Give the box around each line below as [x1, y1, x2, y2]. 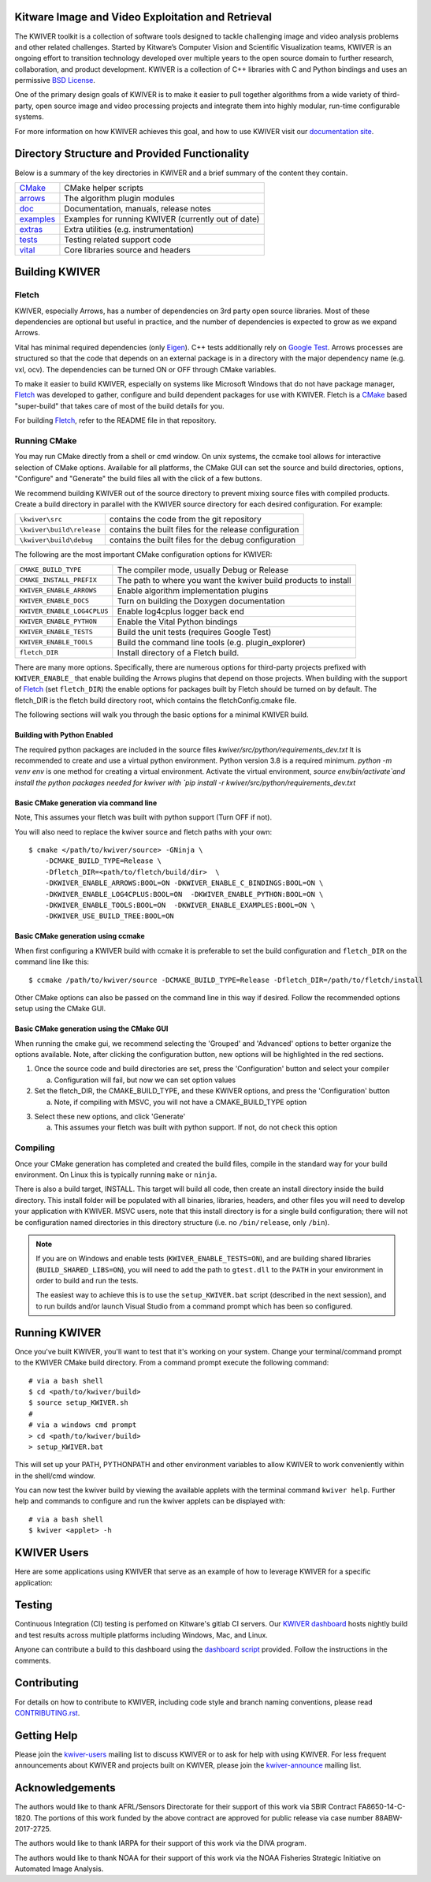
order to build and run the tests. [35, 1276, 139, 1286]
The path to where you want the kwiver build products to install [117, 574, 351, 585]
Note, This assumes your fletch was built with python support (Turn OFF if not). [14, 812, 272, 822]
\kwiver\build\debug [19, 536, 94, 544]
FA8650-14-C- [358, 1802, 406, 1812]
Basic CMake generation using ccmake [14, 932, 145, 941]
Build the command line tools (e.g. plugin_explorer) [117, 637, 307, 648]
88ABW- [374, 1813, 403, 1822]
